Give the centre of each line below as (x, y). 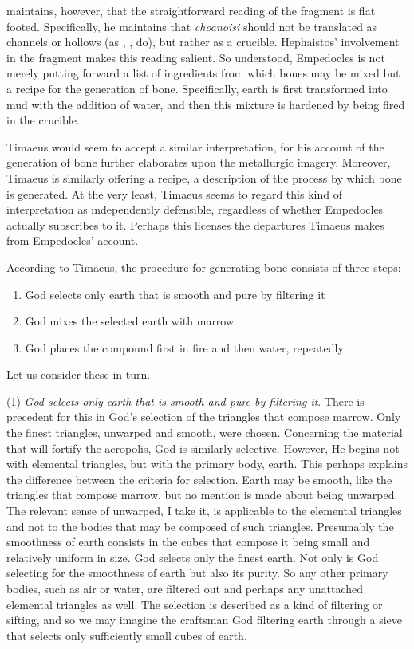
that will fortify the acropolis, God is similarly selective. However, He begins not (203, 448)
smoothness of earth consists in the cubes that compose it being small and (188, 542)
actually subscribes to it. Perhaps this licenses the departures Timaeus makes (195, 224)
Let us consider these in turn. (79, 374)
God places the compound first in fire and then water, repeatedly (184, 347)
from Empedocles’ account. (73, 240)
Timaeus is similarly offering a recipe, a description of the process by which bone (204, 177)
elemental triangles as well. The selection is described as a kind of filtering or (195, 604)
